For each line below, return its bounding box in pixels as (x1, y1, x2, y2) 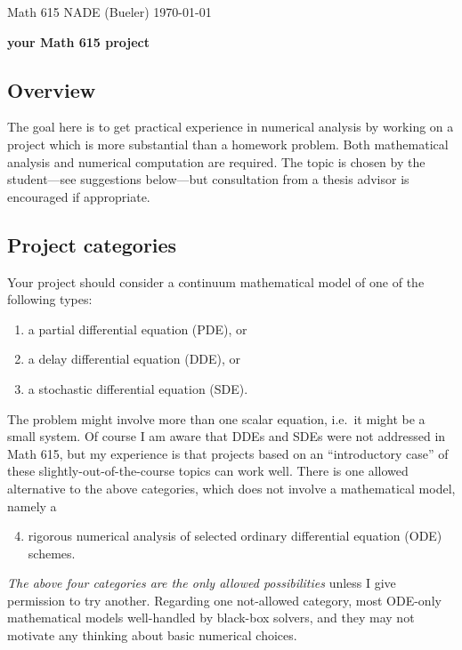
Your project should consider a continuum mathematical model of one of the (7, 272, 425, 291)
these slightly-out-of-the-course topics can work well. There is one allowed (7, 461, 409, 480)
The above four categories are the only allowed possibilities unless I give (7, 574, 396, 592)
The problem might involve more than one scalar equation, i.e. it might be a (7, 409, 426, 428)
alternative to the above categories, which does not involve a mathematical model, (7, 478, 456, 497)
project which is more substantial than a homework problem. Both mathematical (7, 134, 449, 153)
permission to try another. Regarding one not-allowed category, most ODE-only (7, 590, 442, 609)
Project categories (7, 230, 177, 258)
